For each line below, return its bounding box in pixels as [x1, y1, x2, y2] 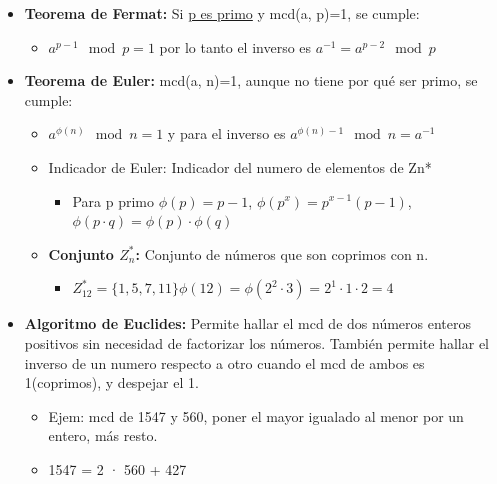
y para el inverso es [167, 123, 286, 144]
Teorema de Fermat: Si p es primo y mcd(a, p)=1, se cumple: [24, 3, 420, 23]
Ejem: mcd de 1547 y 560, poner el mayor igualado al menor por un [48, 405, 464, 426]
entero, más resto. [48, 425, 158, 446]
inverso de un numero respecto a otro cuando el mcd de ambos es [24, 352, 425, 373]
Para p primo [72, 190, 154, 211]
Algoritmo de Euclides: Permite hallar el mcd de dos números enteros [24, 313, 471, 334]
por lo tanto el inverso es [159, 36, 312, 57]
